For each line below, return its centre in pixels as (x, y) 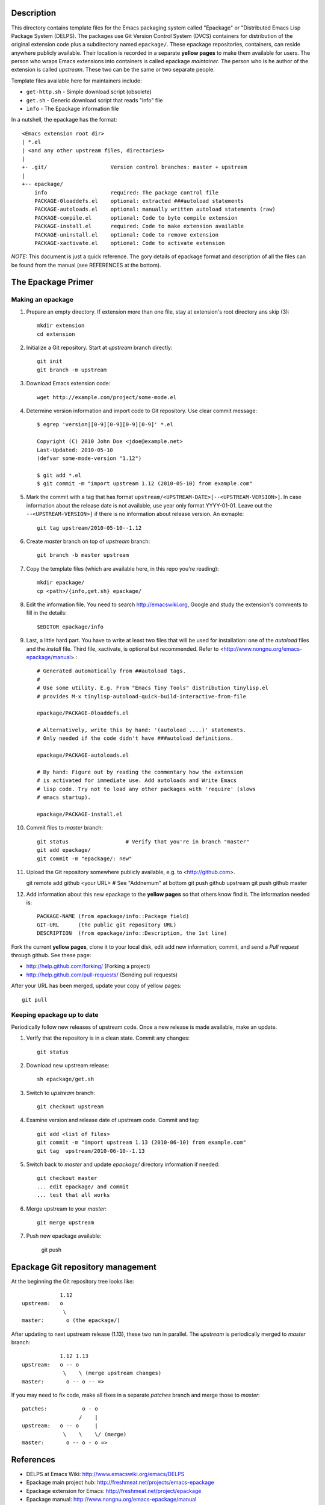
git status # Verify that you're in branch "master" (143, 842)
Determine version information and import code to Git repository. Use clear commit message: (142, 411)
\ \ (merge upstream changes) (112, 1373)
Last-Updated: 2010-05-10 (75, 450)
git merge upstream (66, 1222)
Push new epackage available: (64, 1236)
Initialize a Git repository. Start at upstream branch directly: (99, 347)
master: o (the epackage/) (71, 1320)
